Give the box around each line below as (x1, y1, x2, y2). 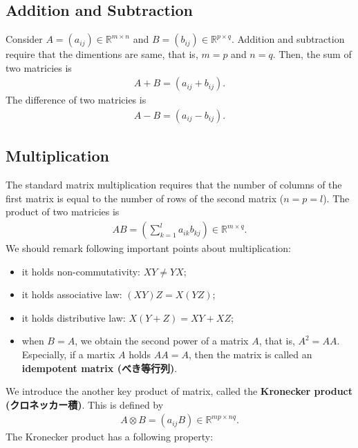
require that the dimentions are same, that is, (6, 47, 198, 61)
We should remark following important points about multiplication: (6, 241, 291, 255)
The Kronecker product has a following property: (6, 429, 214, 444)
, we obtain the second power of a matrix (75, 333, 249, 348)
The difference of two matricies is (6, 92, 147, 107)
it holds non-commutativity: (21, 264, 141, 278)
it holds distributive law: (21, 310, 126, 324)
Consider (6, 32, 43, 46)
